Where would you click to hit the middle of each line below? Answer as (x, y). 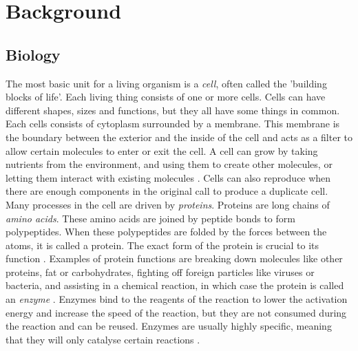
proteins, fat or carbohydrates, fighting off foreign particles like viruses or (160, 272)
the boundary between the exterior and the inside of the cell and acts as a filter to (179, 137)
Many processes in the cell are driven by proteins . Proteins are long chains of (168, 204)
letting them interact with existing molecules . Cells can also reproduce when (168, 177)
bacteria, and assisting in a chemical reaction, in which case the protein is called (175, 285)
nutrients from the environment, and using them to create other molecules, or (169, 164)
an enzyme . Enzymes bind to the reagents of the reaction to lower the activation (177, 299)
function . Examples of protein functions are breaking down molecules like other (174, 258)
